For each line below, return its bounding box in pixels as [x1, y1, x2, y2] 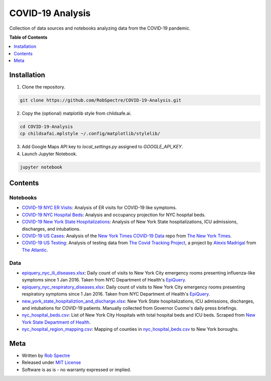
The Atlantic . [22, 247, 48, 253]
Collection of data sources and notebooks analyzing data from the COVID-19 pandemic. [9, 25, 191, 31]
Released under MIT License [22, 359, 81, 365]
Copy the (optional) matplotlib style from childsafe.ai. [22, 110, 132, 116]
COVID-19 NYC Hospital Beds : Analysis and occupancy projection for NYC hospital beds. [22, 212, 206, 218]
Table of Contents [9, 34, 48, 40]
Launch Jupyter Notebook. [22, 151, 77, 157]
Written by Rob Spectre [22, 352, 70, 358]
